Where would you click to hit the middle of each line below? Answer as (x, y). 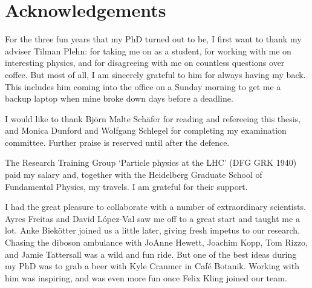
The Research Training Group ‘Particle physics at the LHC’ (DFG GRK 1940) (151, 162)
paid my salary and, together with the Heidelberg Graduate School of (134, 175)
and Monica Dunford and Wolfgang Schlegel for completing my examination (146, 130)
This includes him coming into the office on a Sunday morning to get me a (143, 86)
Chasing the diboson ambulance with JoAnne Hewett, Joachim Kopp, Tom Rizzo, (156, 242)
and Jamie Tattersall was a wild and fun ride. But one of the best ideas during (151, 254)
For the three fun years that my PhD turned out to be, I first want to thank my (153, 39)
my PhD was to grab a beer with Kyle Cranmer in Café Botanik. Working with (152, 266)
